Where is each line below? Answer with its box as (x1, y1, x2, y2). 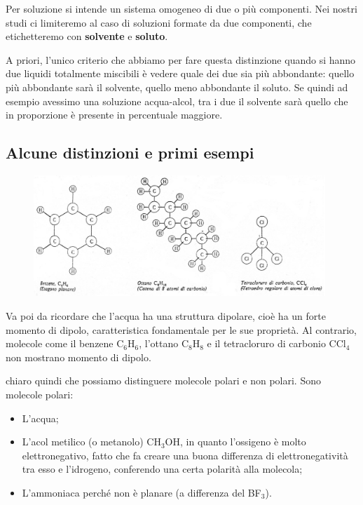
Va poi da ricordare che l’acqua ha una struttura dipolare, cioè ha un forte (6, 309, 326, 323)
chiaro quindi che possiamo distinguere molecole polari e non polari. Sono (6, 373, 321, 388)
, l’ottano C (139, 336, 189, 351)
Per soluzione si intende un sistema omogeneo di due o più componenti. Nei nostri (6, 1, 357, 15)
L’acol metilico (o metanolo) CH (22, 434, 161, 449)
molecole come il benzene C (6, 336, 124, 351)
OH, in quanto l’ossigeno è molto (165, 434, 306, 449)
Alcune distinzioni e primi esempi (6, 142, 254, 163)
